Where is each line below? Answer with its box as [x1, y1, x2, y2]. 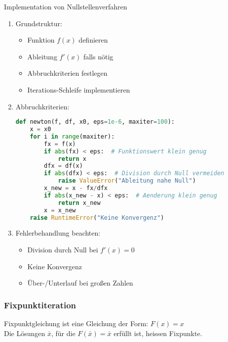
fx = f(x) [44, 140, 76, 147]
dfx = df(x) [44, 162, 83, 170]
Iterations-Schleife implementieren [27, 84, 130, 95]
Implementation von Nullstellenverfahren [4, 1, 127, 11]
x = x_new [44, 206, 76, 214]
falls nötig [83, 51, 114, 61]
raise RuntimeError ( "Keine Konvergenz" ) [30, 214, 164, 221]
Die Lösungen [4, 328, 45, 338]
